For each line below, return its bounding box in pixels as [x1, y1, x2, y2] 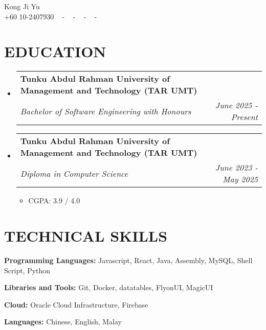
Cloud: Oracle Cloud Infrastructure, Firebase [4, 299, 148, 310]
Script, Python [4, 265, 51, 275]
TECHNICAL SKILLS [4, 225, 168, 246]
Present [231, 111, 258, 123]
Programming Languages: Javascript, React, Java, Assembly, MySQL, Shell [4, 255, 253, 266]
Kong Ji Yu [4, 1, 40, 11]
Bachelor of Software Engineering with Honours [20, 105, 191, 117]
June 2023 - [215, 161, 258, 174]
